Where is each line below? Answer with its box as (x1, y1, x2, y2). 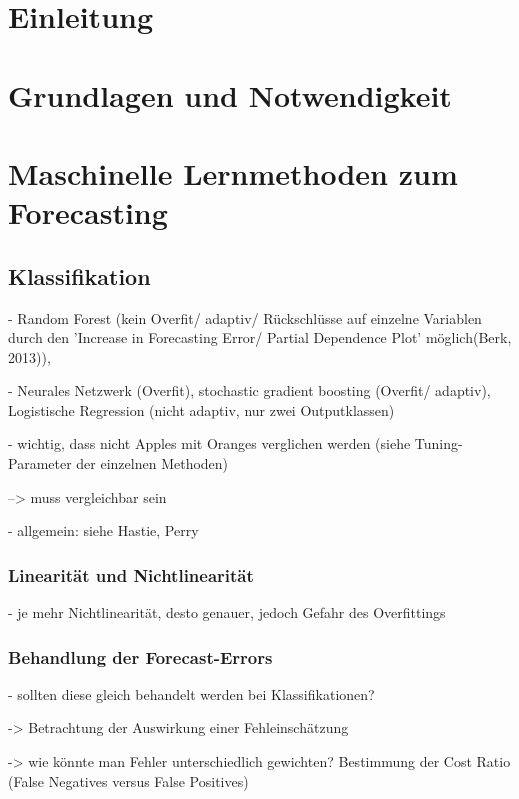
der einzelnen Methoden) (76, 453, 229, 474)
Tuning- (414, 433, 463, 454)
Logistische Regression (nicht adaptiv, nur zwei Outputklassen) (8, 399, 395, 420)
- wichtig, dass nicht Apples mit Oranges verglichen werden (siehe (8, 433, 411, 454)
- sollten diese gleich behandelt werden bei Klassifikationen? (8, 683, 375, 704)
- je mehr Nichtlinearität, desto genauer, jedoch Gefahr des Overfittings (8, 602, 446, 623)
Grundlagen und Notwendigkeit (8, 74, 452, 115)
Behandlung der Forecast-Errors (8, 644, 273, 669)
